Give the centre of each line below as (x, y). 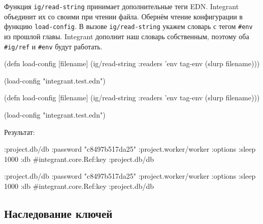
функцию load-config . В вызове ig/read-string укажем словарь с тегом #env (128, 26)
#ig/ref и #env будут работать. (53, 46)
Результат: (20, 132)
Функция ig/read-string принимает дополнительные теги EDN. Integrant (122, 6)
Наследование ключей (58, 213)
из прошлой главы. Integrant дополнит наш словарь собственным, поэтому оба (127, 36)
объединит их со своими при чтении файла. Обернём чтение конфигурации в (123, 16)
